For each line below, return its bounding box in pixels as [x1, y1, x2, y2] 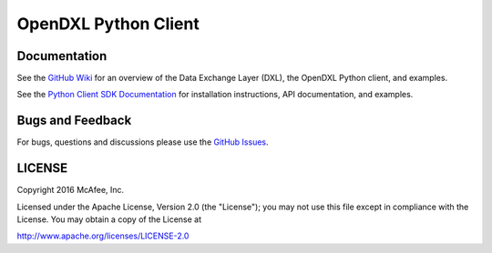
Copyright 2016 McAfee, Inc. [16, 185, 125, 196]
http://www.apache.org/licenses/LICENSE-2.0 [16, 230, 190, 241]
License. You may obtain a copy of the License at [16, 214, 202, 225]
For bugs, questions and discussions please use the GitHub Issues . [16, 137, 269, 147]
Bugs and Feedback [16, 113, 132, 128]
